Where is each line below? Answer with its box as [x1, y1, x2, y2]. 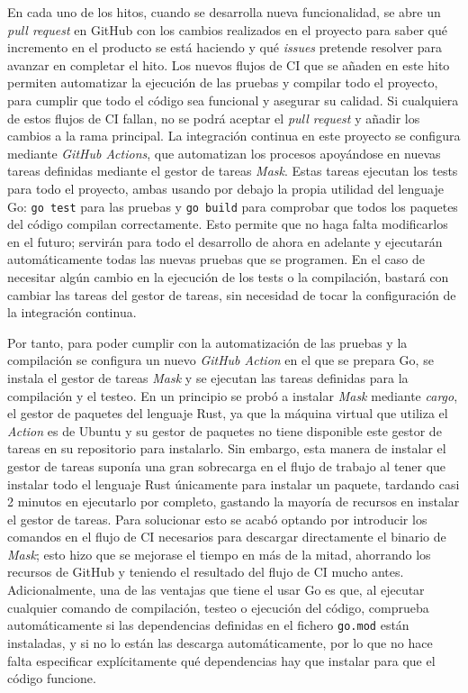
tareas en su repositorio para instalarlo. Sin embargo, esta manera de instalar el [7, 439, 446, 458]
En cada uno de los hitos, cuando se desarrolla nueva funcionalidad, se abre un [7, 3, 441, 21]
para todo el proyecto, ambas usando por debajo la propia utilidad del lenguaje [7, 178, 444, 197]
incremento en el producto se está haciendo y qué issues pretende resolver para [7, 38, 443, 57]
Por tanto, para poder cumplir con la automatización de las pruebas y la [7, 333, 408, 351]
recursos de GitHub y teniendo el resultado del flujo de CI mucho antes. [7, 562, 404, 581]
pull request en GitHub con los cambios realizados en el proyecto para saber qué [7, 20, 447, 39]
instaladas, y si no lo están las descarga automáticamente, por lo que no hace [7, 633, 433, 652]
